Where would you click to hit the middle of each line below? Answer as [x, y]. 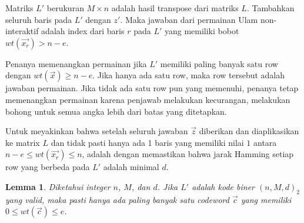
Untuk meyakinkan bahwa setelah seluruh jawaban [97, 131]
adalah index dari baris [83, 31]
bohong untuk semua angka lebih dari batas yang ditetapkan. [116, 111]
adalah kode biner [223, 186]
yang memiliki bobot [202, 31]
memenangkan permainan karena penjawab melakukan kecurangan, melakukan [148, 99]
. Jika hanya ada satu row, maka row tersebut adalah [189, 75]
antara [265, 142]
